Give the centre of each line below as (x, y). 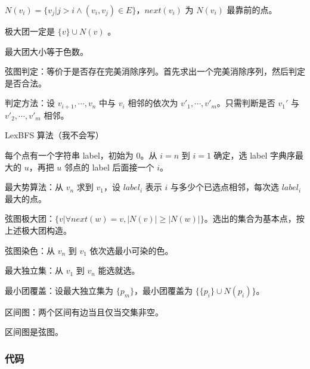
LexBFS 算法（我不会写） (54, 135)
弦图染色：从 (30, 250)
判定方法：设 (30, 103)
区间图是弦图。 (34, 332)
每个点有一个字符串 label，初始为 (69, 155)
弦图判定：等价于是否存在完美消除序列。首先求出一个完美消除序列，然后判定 (155, 71)
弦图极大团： (30, 218)
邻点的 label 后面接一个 (109, 167)
